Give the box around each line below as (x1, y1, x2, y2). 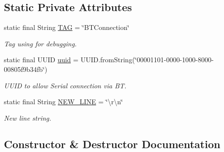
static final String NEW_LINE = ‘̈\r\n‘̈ (4, 97, 123, 107)
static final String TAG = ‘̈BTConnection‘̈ (4, 22, 129, 32)
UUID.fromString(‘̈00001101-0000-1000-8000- (80, 55, 214, 65)
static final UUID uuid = (4, 55, 79, 65)
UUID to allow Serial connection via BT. (4, 80, 127, 90)
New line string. (4, 112, 51, 123)
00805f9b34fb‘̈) (4, 64, 48, 74)
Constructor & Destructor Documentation (4, 136, 221, 151)
